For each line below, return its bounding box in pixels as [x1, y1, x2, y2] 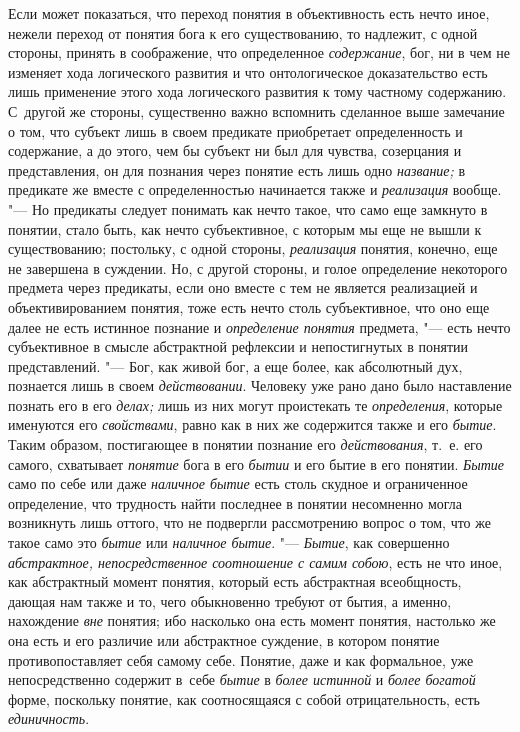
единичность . [8, 708, 90, 729]
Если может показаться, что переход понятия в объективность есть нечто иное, [8, 3, 490, 23]
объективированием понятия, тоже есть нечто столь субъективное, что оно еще [8, 296, 490, 317]
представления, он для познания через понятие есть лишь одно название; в [8, 159, 466, 180]
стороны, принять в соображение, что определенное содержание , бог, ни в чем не [8, 42, 510, 63]
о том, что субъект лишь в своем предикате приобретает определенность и [8, 120, 463, 141]
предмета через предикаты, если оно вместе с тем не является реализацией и [8, 277, 478, 298]
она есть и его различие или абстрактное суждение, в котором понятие [8, 630, 440, 650]
